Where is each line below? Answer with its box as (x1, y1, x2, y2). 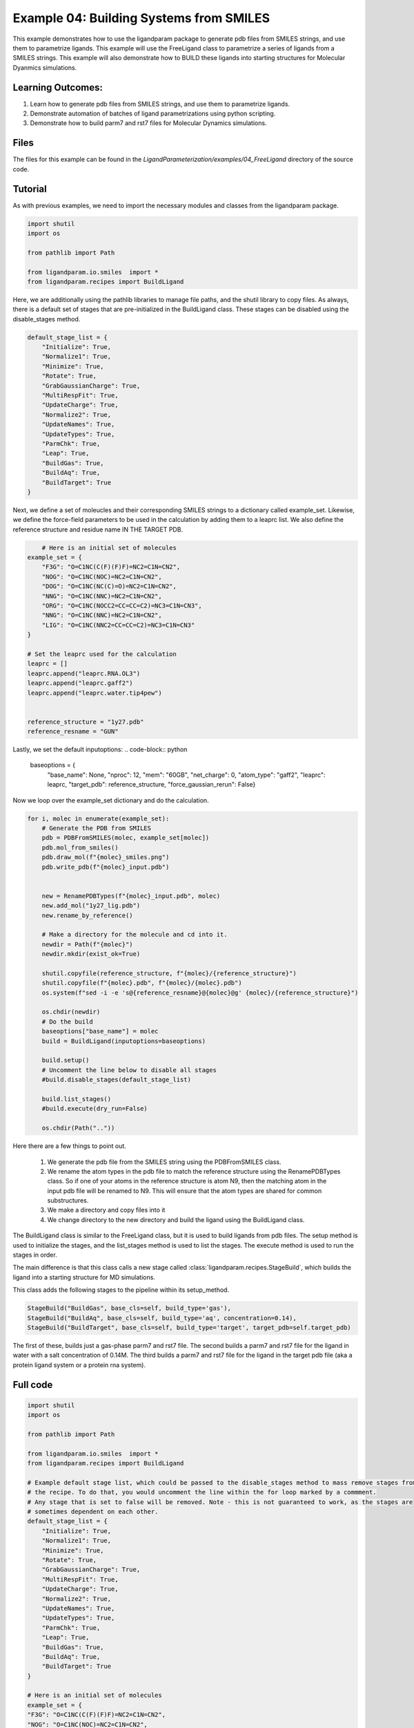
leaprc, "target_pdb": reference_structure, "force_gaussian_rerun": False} (47, 780, 256, 789)
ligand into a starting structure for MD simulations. (12, 1272, 155, 1281)
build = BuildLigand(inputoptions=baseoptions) (41, 1037, 206, 1045)
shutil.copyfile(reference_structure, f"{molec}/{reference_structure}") (41, 969, 297, 977)
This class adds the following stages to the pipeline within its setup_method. (12, 1286, 230, 1294)
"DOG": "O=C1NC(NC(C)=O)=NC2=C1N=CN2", (41, 583, 177, 590)
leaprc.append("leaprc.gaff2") (27, 679, 134, 687)
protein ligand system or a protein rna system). (12, 1360, 146, 1369)
